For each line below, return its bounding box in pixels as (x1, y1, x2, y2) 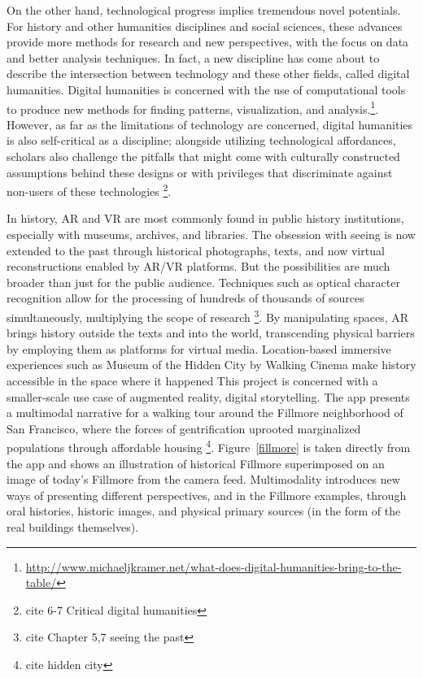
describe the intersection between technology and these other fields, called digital (7, 65, 410, 82)
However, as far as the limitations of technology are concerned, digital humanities (7, 115, 412, 133)
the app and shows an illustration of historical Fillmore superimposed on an (7, 454, 385, 472)
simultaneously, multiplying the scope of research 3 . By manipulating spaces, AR (7, 306, 409, 325)
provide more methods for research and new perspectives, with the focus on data (7, 33, 409, 50)
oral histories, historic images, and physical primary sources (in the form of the (7, 502, 401, 519)
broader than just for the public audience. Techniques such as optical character (7, 273, 400, 290)
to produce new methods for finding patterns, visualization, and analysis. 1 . (7, 98, 379, 117)
